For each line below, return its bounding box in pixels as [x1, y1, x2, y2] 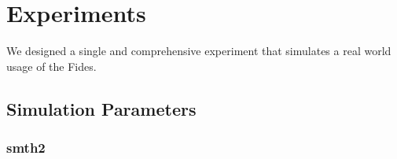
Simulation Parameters [6, 96, 197, 120]
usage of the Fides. [6, 57, 97, 74]
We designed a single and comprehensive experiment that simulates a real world [6, 43, 391, 59]
